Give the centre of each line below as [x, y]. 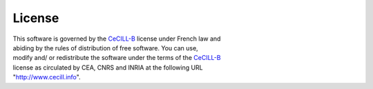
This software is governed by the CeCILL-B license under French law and [117, 39]
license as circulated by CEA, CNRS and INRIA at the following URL [108, 67]
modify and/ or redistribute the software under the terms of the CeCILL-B [117, 58]
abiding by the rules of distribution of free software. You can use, [105, 48]
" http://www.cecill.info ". [47, 77]
